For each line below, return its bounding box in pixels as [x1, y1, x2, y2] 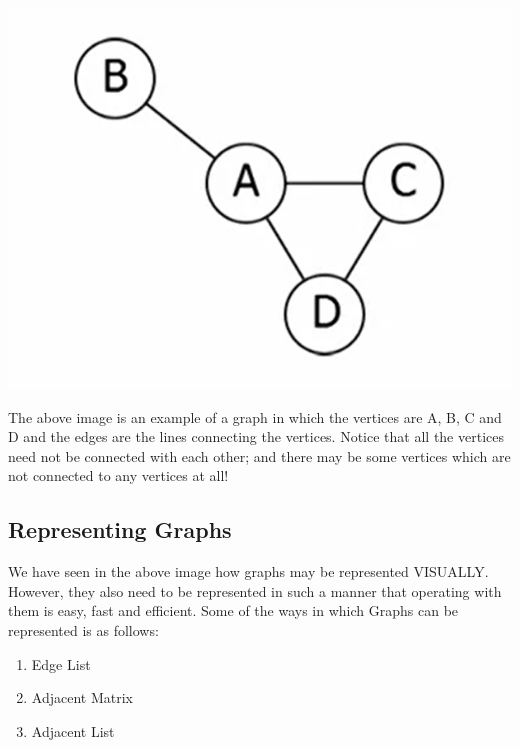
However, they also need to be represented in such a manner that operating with [8, 580, 502, 601]
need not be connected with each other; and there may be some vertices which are [8, 445, 511, 466]
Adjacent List [31, 720, 115, 741]
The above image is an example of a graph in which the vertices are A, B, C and [8, 406, 502, 427]
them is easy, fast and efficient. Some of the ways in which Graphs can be [8, 600, 459, 621]
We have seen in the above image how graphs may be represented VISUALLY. [8, 561, 489, 582]
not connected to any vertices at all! [8, 465, 229, 486]
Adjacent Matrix [31, 687, 133, 708]
